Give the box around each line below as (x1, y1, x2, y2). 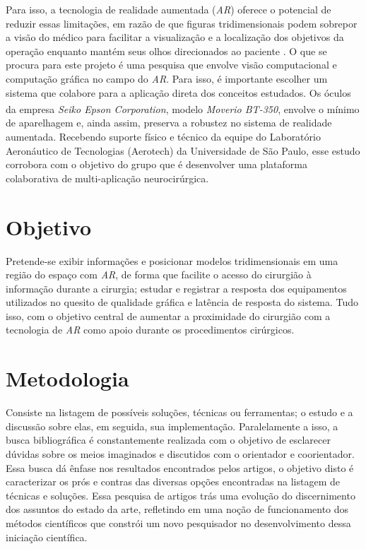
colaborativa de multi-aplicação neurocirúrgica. (6, 170, 209, 185)
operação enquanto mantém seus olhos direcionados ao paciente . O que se (6, 43, 327, 58)
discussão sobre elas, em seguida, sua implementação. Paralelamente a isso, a (6, 418, 338, 433)
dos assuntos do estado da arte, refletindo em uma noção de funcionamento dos (6, 502, 349, 516)
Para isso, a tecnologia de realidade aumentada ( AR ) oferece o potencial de (6, 2, 331, 16)
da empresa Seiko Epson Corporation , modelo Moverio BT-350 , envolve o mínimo (6, 101, 360, 116)
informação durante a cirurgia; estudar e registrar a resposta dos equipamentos (6, 281, 347, 295)
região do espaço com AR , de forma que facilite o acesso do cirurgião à (6, 267, 312, 282)
